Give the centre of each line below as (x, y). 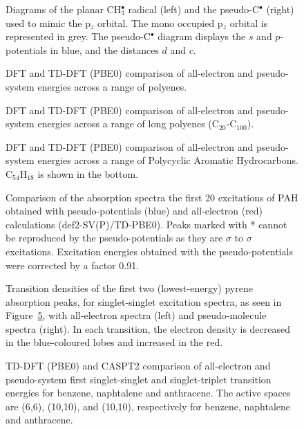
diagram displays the (202, 36)
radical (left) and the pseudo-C (194, 9)
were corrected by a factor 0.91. (73, 265)
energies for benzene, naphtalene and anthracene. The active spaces (148, 393)
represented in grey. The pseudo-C (78, 36)
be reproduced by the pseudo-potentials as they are (114, 238)
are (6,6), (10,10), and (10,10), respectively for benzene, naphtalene (148, 406)
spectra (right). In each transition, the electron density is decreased (148, 328)
